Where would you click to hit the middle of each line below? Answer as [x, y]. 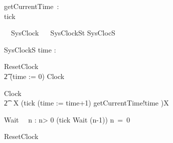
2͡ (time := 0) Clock [34, 76]
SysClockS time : [30, 49]
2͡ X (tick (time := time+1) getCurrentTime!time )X [86, 103]
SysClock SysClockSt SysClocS [63, 33]
